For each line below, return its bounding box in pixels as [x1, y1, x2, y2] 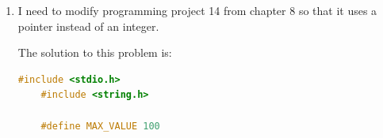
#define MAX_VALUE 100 [40, 120, 160, 132]
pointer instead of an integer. [17, 17, 159, 34]
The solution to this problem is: [17, 44, 172, 61]
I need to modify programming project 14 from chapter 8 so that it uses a [17, 2, 377, 18]
